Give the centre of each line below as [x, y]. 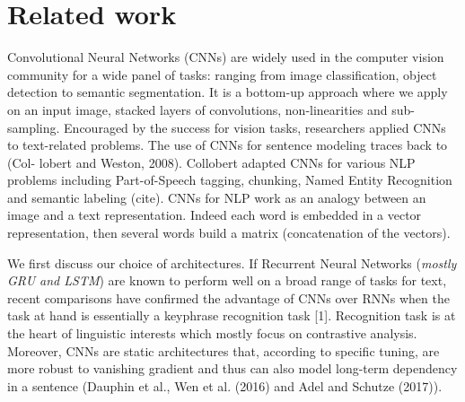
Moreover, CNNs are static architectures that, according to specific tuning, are [224, 350]
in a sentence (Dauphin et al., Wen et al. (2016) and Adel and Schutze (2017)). [225, 385]
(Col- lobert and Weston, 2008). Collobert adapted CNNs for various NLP [211, 162]
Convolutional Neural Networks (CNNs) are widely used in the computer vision [226, 57]
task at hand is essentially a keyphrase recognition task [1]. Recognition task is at [232, 315]
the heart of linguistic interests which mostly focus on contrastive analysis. [212, 333]
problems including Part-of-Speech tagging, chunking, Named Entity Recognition [230, 180]
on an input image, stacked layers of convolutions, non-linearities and [197, 109]
